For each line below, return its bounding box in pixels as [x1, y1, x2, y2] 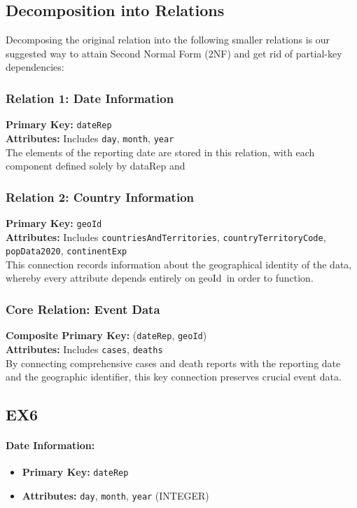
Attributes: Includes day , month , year [6, 130, 174, 145]
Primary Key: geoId [6, 215, 102, 230]
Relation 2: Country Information [6, 188, 194, 205]
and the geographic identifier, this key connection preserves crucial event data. [6, 369, 342, 384]
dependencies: [6, 60, 64, 74]
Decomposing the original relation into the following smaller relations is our [6, 32, 330, 47]
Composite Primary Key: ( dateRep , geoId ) [6, 328, 207, 343]
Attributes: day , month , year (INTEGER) [22, 488, 209, 503]
